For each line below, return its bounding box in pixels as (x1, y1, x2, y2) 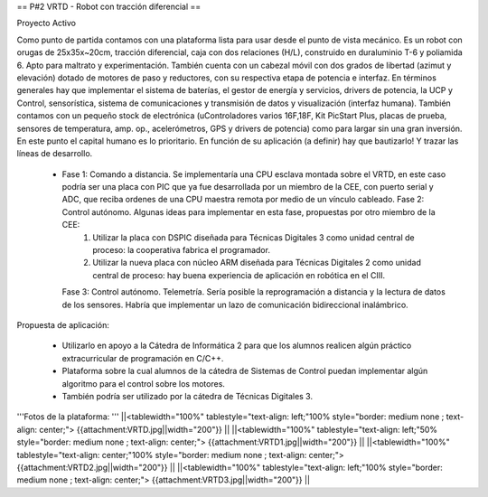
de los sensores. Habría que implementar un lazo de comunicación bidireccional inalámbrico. (61, 299, 408, 310)
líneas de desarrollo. (16, 148, 93, 159)
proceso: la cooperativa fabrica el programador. (92, 245, 271, 256)
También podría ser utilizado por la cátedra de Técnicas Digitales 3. (61, 390, 314, 401)
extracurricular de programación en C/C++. (61, 352, 224, 363)
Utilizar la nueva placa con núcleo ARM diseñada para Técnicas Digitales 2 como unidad (92, 258, 422, 268)
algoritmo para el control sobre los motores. (61, 378, 226, 389)
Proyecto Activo (16, 18, 77, 29)
